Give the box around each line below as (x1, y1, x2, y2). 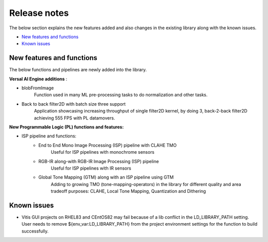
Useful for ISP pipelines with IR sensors (51, 165, 132, 171)
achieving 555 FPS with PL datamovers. (34, 115, 115, 121)
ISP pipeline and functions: (21, 133, 76, 139)
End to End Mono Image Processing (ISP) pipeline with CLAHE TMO (38, 142, 177, 148)
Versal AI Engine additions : (9, 76, 67, 82)
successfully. (21, 228, 49, 234)
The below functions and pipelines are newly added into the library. (9, 67, 147, 73)
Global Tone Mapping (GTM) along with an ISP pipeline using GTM (38, 174, 174, 181)
